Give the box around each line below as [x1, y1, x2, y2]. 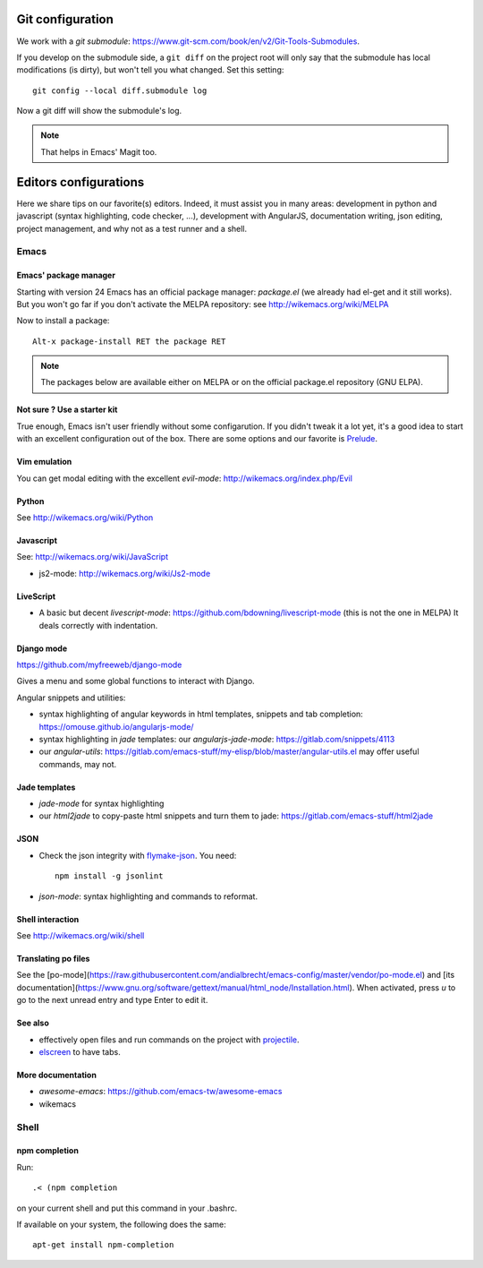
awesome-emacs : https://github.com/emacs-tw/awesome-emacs [38, 1086, 283, 1097]
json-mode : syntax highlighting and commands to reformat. [38, 891, 258, 902]
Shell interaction [16, 913, 80, 924]
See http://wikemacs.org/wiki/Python [16, 512, 154, 523]
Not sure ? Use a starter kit [16, 404, 118, 416]
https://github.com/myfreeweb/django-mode [16, 659, 182, 670]
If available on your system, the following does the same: [16, 1219, 227, 1229]
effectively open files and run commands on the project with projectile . [38, 1034, 300, 1045]
